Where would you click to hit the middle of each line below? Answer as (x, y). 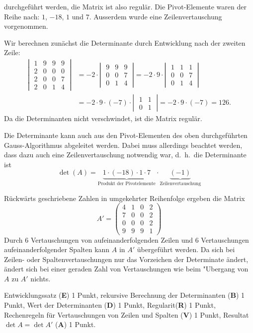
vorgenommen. (26, 26)
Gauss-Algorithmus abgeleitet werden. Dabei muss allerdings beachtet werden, (123, 145)
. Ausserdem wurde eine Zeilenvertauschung (156, 16)
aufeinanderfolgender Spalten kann (57, 249)
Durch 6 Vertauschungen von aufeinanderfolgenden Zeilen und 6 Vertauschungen (126, 239)
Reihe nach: (22, 16)
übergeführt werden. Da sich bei (186, 249)
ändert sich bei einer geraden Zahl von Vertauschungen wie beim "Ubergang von (126, 269)
